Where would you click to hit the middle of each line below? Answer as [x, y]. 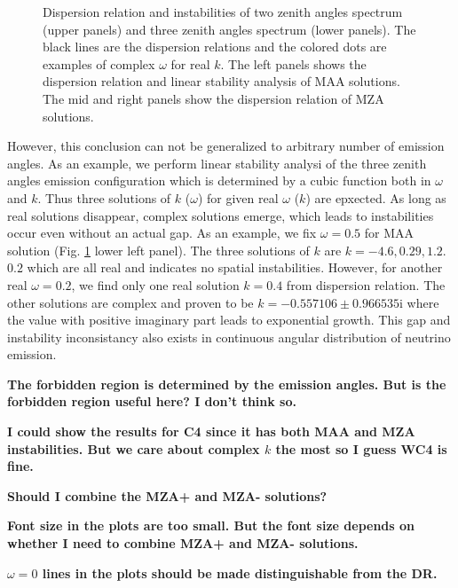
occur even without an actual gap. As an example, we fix [162, 233]
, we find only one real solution [155, 284]
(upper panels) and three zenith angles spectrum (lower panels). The [229, 29]
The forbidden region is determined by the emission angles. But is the [227, 384]
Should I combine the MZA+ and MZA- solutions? [167, 495]
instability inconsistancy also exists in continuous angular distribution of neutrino [229, 337]
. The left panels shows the [293, 63]
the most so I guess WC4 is [361, 448]
